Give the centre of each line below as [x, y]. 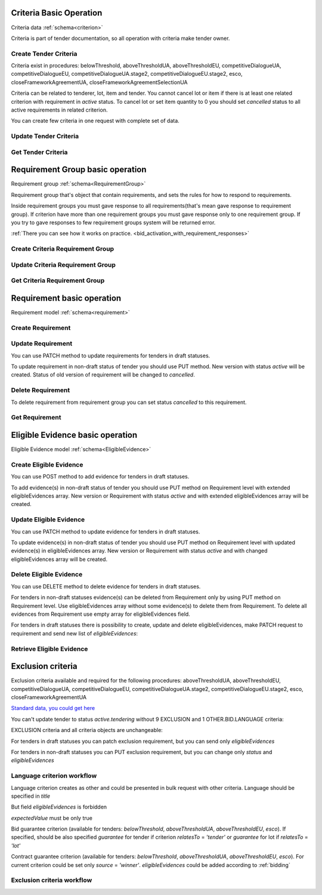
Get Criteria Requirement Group [58, 280]
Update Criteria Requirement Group [63, 264]
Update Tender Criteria [45, 136]
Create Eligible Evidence [47, 464]
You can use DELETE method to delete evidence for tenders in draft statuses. [106, 586]
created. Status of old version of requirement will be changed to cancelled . [103, 375]
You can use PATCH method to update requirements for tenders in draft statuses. [111, 356]
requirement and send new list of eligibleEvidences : [75, 633]
